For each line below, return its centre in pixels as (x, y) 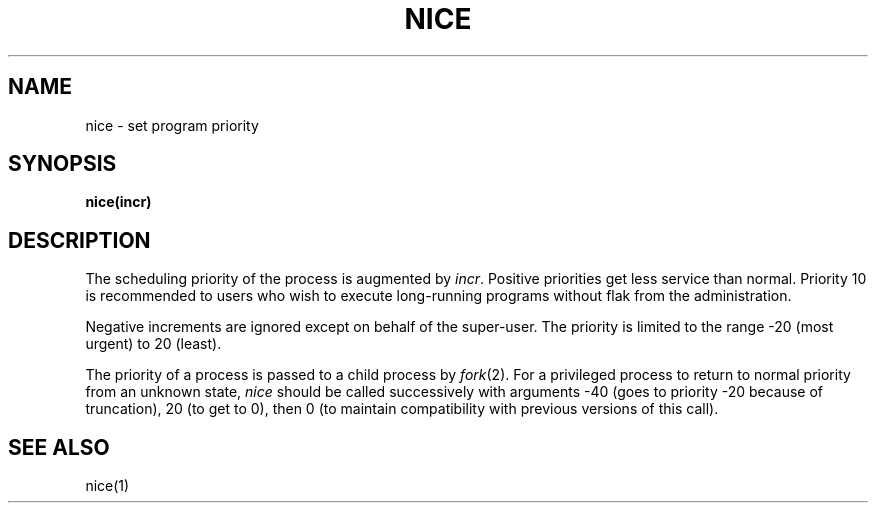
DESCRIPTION (79, 240)
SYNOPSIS (62, 164)
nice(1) (107, 486)
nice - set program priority (172, 125)
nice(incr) (118, 202)
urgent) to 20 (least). (153, 344)
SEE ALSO (59, 447)
